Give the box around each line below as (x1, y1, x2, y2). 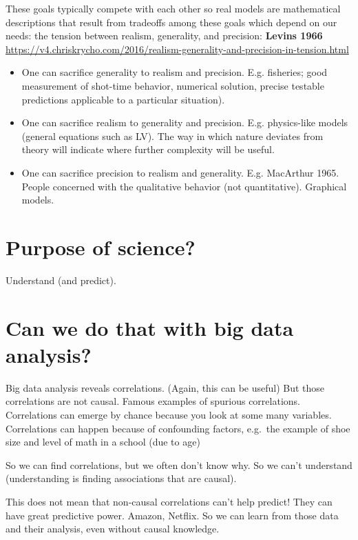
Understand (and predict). (6, 272, 116, 287)
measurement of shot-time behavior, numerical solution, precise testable (21, 78, 324, 92)
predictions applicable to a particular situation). (21, 92, 225, 106)
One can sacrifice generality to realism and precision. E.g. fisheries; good (21, 65, 328, 79)
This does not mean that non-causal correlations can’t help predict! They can (6, 494, 333, 508)
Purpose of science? (6, 232, 196, 261)
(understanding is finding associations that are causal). (6, 471, 237, 486)
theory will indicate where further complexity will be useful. (21, 142, 275, 157)
